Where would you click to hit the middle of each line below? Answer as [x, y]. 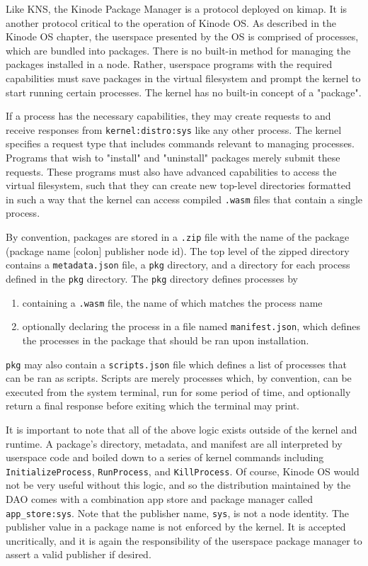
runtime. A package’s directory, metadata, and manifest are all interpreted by [174, 443]
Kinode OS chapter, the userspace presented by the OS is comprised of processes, [182, 36]
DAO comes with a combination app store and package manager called [159, 498]
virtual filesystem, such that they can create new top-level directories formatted [178, 185]
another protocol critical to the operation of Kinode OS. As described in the [171, 22]
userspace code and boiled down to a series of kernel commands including [165, 457]
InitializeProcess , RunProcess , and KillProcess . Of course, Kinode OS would [183, 471]
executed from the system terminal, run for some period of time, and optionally [178, 391]
